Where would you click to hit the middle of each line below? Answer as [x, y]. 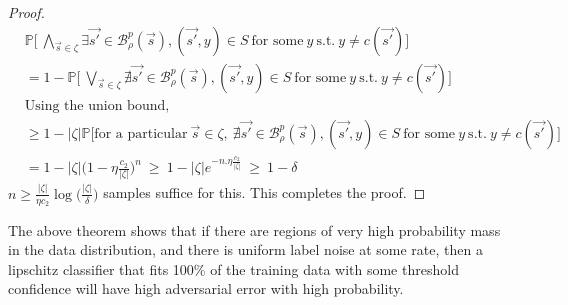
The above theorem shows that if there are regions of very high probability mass [254, 229]
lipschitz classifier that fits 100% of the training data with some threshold [233, 268]
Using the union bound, [97, 105]
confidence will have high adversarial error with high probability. [206, 288]
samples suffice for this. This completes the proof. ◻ [264, 192]
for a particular [141, 133]
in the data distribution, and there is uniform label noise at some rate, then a [245, 249]
